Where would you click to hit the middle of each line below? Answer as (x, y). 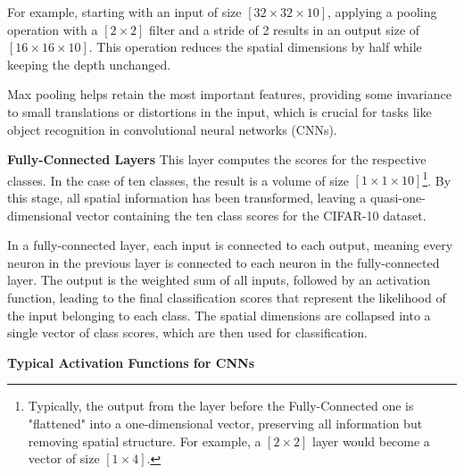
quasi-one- (398, 197)
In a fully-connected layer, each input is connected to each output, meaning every (230, 245)
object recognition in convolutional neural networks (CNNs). (172, 129)
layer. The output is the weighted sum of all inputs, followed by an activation (219, 280)
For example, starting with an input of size (124, 12)
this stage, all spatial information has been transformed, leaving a (187, 197)
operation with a (53, 29)
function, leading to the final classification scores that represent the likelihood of (227, 297)
